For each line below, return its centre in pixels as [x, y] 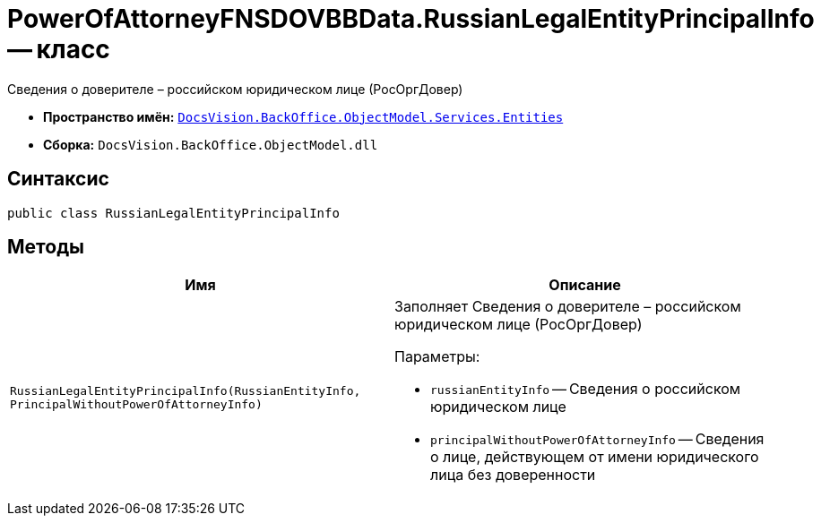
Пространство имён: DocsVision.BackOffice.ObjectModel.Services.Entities [303, 116]
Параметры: [437, 357]
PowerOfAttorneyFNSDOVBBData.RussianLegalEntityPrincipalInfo [411, 19]
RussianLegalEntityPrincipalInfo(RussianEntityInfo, [186, 391]
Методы [46, 247]
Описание [585, 285]
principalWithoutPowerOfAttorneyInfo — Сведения [597, 439]
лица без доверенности [513, 475]
